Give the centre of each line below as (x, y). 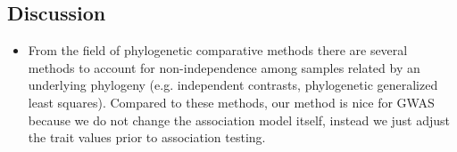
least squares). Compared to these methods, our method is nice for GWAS (231, 102)
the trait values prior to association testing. (147, 137)
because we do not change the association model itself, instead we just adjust (239, 120)
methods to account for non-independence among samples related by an (224, 67)
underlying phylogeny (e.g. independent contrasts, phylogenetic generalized (233, 85)
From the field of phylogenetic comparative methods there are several (218, 50)
